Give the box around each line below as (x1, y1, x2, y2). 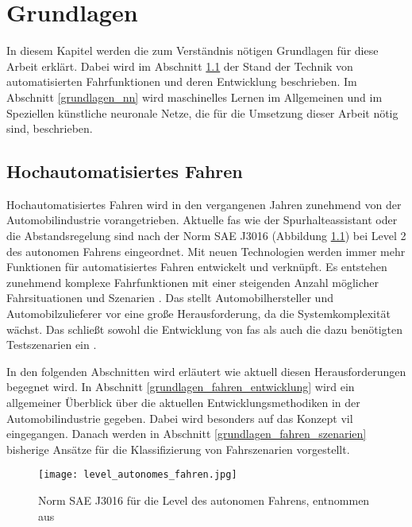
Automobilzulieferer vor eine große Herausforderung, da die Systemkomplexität (6, 305, 391, 322)
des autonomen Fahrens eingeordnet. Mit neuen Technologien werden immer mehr (6, 242, 406, 259)
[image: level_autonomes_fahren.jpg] (38, 469, 237, 481)
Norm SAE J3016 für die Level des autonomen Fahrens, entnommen (38, 492, 370, 509)
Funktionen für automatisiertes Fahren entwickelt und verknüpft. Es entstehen (6, 258, 387, 275)
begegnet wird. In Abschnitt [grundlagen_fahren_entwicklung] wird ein (6, 378, 355, 395)
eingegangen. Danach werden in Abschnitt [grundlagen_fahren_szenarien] (6, 425, 367, 442)
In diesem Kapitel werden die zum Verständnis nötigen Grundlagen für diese (6, 42, 379, 59)
